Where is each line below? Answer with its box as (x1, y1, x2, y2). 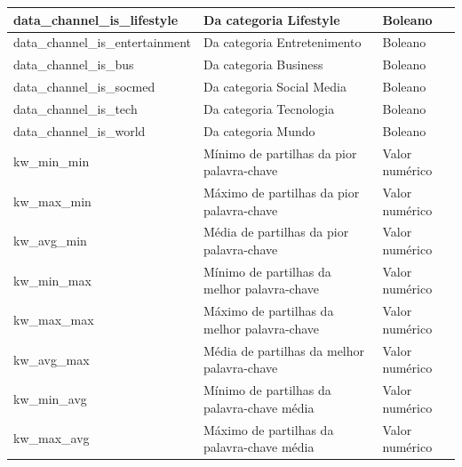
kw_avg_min (13, 231, 87, 250)
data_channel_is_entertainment (13, 33, 192, 52)
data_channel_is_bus (13, 55, 134, 74)
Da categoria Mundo (203, 121, 315, 140)
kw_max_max (13, 310, 94, 329)
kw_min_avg (13, 389, 87, 407)
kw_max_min (13, 191, 92, 210)
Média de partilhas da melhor (203, 341, 365, 359)
